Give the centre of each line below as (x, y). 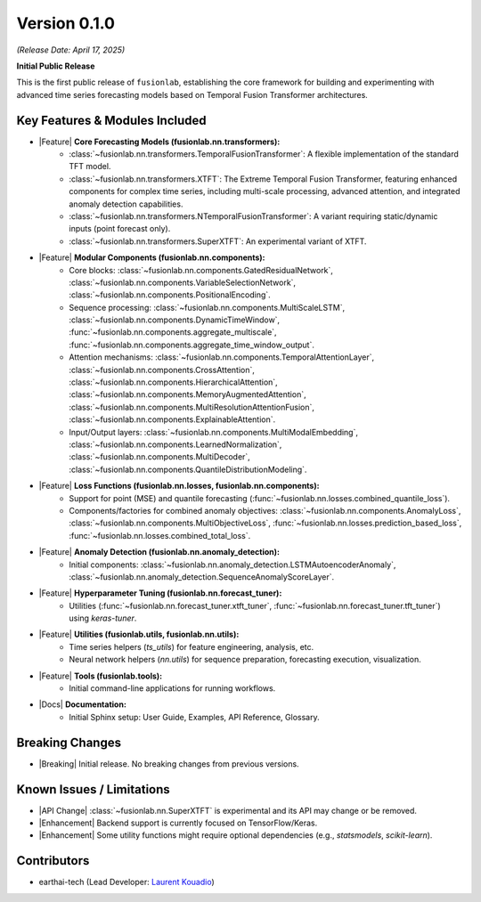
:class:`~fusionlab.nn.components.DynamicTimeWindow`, (175, 320)
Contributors (53, 861)
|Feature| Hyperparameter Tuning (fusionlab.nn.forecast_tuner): (160, 593)
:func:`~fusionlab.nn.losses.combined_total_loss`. (160, 535)
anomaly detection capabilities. (126, 204)
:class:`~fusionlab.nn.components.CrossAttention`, (162, 370)
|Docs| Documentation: (82, 704)
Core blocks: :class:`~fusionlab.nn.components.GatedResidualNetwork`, (201, 270)
